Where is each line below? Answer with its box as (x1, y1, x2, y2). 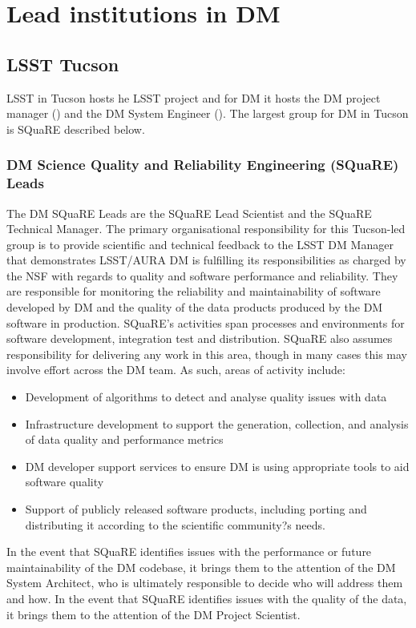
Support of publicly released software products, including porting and (25, 501, 367, 517)
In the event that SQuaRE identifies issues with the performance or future (6, 543, 372, 560)
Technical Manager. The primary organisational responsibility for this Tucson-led (6, 220, 406, 237)
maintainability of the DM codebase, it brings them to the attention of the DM (6, 558, 396, 575)
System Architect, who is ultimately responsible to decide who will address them (6, 574, 403, 591)
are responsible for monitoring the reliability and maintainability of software (6, 283, 381, 300)
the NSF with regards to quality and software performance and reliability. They (6, 267, 398, 284)
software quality (25, 473, 104, 490)
